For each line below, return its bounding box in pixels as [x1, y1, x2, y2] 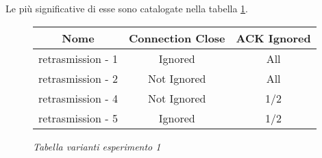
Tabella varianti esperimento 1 [33, 139, 161, 153]
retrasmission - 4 [38, 90, 118, 106]
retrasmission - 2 [38, 70, 118, 86]
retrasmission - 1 [38, 50, 118, 66]
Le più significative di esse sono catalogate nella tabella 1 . [5, 1, 248, 15]
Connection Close [128, 29, 225, 46]
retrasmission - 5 [38, 109, 118, 126]
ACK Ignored [236, 29, 311, 46]
